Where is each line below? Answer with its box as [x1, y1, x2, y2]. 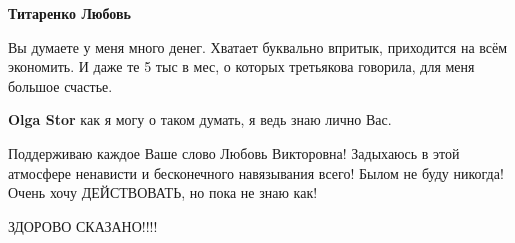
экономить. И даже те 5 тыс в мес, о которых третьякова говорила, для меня [8, 56, 475, 77]
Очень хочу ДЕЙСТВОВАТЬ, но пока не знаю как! [8, 182, 318, 203]
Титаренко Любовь [8, 3, 131, 23]
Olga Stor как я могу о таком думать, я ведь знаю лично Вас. [8, 109, 392, 130]
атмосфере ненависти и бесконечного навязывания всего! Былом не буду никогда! [8, 162, 504, 183]
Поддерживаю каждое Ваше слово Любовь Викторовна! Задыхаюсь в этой [8, 142, 460, 163]
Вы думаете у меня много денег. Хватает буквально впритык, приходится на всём [8, 36, 508, 57]
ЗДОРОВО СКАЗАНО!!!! [8, 215, 158, 236]
